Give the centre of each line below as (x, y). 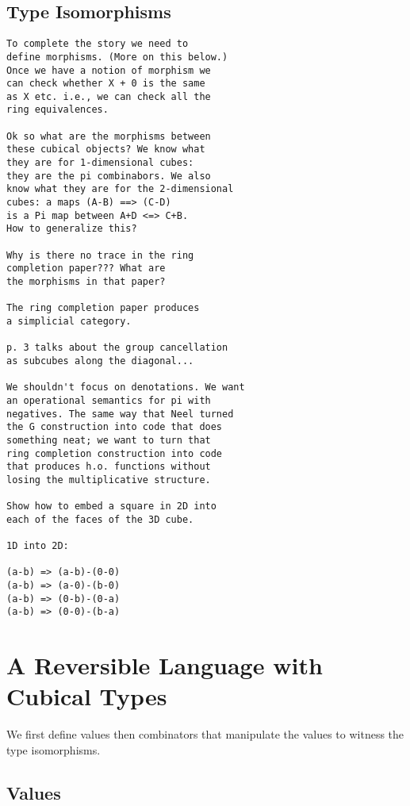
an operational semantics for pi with (109, 400)
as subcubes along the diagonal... (100, 361)
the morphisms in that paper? (86, 282)
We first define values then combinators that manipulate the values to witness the (205, 734)
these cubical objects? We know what (106, 150)
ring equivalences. (57, 110)
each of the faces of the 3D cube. (100, 519)
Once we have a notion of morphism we (109, 70)
